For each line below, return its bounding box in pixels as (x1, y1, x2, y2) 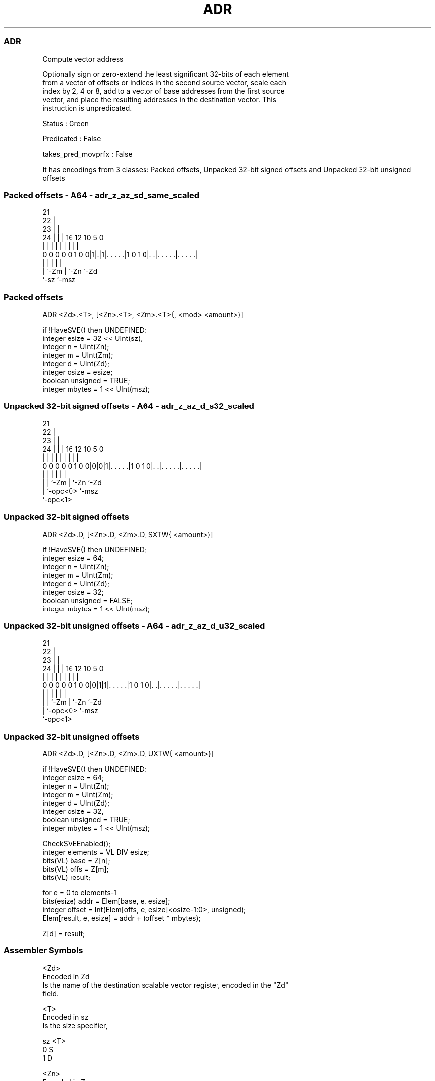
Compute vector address (42, 54, 124, 63)
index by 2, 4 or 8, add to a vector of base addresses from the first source (42, 86, 285, 95)
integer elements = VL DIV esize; (42, 848, 149, 856)
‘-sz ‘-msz (42, 275, 76, 284)
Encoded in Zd (42, 972, 90, 981)
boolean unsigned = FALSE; (42, 596, 133, 605)
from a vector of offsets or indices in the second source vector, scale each (42, 78, 287, 87)
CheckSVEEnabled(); (42, 839, 111, 848)
